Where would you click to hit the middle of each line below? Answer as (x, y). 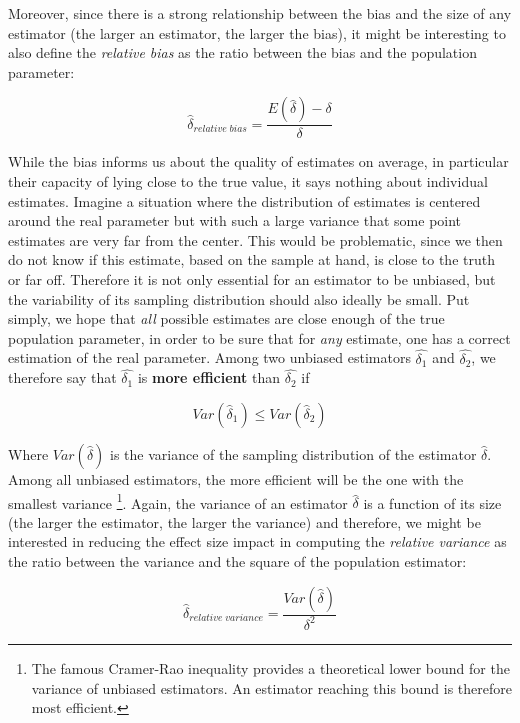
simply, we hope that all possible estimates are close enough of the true (226, 318)
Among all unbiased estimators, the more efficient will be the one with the (236, 478)
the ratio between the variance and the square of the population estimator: (237, 561)
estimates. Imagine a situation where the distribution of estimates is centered (244, 200)
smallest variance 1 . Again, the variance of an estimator (178, 501)
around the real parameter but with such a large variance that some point (235, 220)
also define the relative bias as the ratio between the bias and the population (242, 52)
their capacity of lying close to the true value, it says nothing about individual (248, 181)
